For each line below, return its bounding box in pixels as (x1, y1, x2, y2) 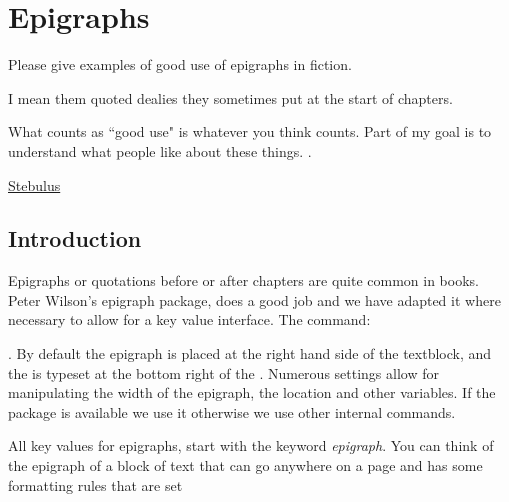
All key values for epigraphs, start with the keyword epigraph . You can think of (8, 435, 494, 456)
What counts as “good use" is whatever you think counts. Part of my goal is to (8, 121, 492, 142)
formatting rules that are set (8, 474, 183, 495)
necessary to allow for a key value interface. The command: (8, 309, 371, 330)
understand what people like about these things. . (8, 140, 312, 161)
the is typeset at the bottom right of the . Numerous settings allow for (8, 362, 439, 383)
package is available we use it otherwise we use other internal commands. (8, 401, 456, 422)
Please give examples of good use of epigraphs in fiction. (8, 54, 352, 75)
